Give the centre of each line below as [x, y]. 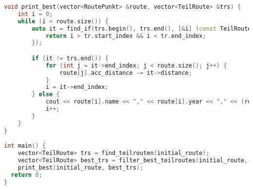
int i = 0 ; [35, 14]
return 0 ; [27, 175]
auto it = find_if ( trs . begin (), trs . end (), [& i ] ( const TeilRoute [142, 28]
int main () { [25, 146]
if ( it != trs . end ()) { [70, 58]
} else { [46, 94]
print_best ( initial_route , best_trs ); [81, 167]
